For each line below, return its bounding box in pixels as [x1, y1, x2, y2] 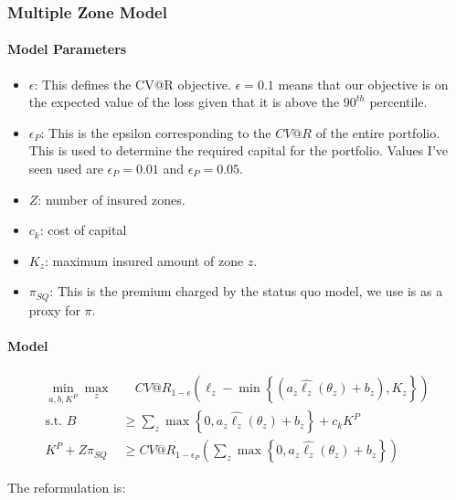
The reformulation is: [7, 478, 126, 497]
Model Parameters [7, 39, 127, 59]
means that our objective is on [278, 74, 449, 93]
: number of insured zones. [37, 189, 186, 208]
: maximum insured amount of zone [45, 250, 244, 270]
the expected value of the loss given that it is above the [28, 92, 340, 112]
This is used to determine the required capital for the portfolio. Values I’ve [28, 141, 449, 160]
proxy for [28, 300, 80, 319]
